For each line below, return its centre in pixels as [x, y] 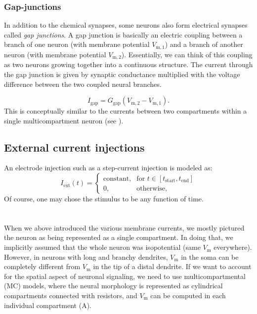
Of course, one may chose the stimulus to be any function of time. [104, 199]
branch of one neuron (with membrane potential [77, 44]
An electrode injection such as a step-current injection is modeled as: [108, 168]
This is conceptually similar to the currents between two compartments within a [126, 111]
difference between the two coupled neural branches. [83, 84]
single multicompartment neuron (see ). [64, 120]
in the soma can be [210, 256]
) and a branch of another [204, 44]
